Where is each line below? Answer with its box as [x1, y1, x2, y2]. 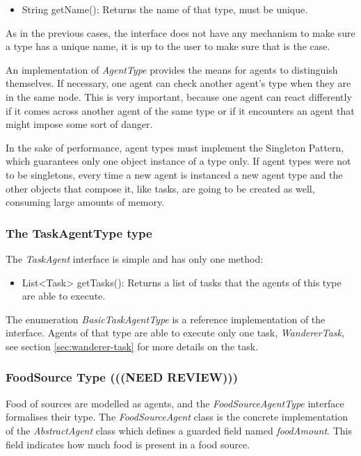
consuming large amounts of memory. [6, 195, 165, 209]
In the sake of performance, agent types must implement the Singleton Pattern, [6, 140, 344, 154]
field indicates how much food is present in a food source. [6, 437, 250, 451]
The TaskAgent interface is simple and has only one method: [6, 251, 264, 266]
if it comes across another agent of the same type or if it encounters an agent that [6, 103, 355, 117]
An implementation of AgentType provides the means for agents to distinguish [6, 62, 338, 76]
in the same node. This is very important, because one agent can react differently [6, 89, 352, 104]
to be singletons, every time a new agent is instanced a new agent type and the [6, 167, 343, 181]
